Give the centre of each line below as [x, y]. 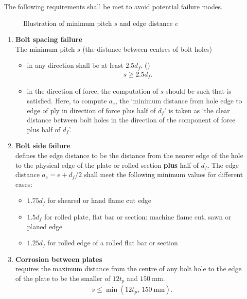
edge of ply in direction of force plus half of [91, 110]
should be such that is [199, 91]
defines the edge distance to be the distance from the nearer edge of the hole [129, 155]
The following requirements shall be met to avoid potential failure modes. [113, 6]
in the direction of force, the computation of [93, 91]
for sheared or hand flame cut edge [99, 200]
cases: [24, 184]
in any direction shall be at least [75, 65]
